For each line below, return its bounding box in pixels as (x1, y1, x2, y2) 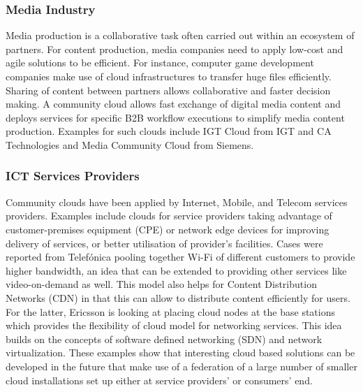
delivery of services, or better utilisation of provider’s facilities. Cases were (6, 235, 323, 250)
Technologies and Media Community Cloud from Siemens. (6, 137, 254, 152)
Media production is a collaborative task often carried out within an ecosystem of (6, 28, 355, 43)
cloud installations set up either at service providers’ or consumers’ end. (6, 372, 313, 387)
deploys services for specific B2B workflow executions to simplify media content (6, 110, 345, 124)
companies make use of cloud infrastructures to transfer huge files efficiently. (6, 69, 332, 83)
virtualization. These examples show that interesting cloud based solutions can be (6, 345, 355, 360)
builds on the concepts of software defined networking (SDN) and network (6, 331, 323, 346)
